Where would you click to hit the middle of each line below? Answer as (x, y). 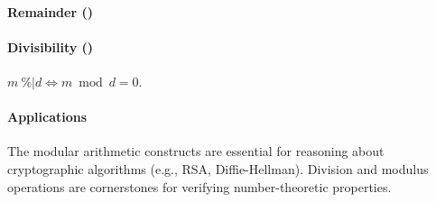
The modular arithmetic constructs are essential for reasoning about (196, 151)
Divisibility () (51, 46)
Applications (47, 117)
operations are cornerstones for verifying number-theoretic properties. (199, 186)
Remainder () (50, 11)
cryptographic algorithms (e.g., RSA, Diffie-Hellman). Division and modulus (218, 168)
